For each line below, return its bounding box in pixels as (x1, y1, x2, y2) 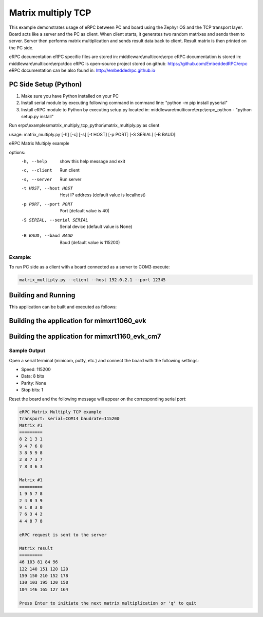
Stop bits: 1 (21, 387, 43, 393)
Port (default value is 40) (59, 208, 110, 214)
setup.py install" (21, 113, 54, 119)
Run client (59, 167, 80, 173)
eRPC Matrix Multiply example (9, 141, 70, 146)
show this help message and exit (59, 158, 125, 164)
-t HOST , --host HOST (21, 185, 73, 191)
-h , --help (21, 159, 47, 164)
